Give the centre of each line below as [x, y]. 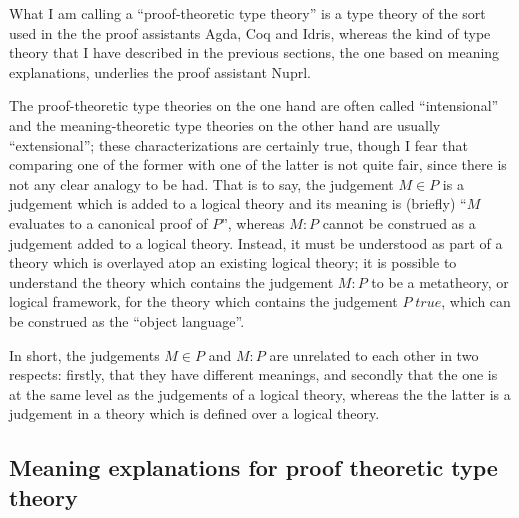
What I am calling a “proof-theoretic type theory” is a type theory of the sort [247, 13]
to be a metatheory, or [440, 281]
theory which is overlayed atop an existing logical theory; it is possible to [233, 262]
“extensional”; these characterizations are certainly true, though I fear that [238, 144]
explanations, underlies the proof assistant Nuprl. [160, 71]
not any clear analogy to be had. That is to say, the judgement [201, 183]
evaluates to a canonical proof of [108, 222]
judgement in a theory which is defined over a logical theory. [194, 413]
